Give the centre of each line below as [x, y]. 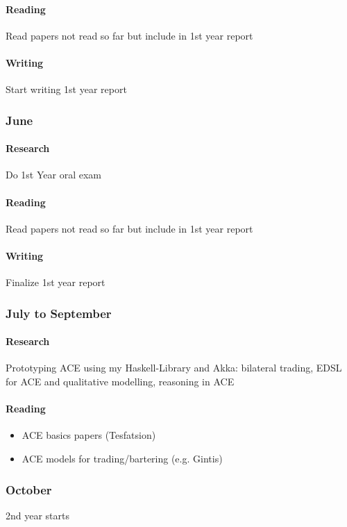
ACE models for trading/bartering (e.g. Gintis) [122, 459]
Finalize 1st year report [56, 282]
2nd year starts [38, 515]
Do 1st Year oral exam [53, 175]
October [29, 489]
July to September [59, 313]
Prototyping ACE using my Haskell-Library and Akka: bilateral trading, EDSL [174, 368]
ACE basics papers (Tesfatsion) [89, 435]
